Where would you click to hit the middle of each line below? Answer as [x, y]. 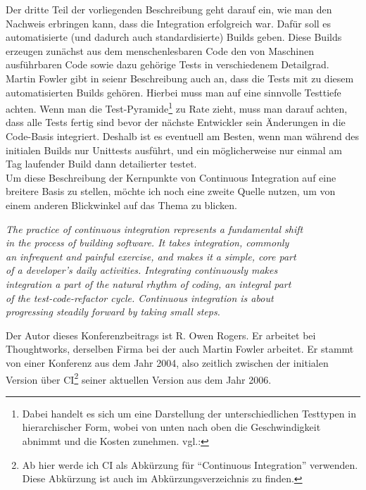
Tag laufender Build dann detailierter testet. [101, 164]
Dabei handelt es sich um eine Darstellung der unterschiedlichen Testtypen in [189, 413]
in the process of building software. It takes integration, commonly [147, 243]
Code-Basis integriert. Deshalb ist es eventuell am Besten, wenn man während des [183, 136]
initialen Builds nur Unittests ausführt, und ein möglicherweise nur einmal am [174, 150]
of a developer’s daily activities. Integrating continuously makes [142, 270]
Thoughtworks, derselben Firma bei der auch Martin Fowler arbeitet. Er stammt [180, 349]
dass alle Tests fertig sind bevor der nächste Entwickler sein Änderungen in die [176, 122]
